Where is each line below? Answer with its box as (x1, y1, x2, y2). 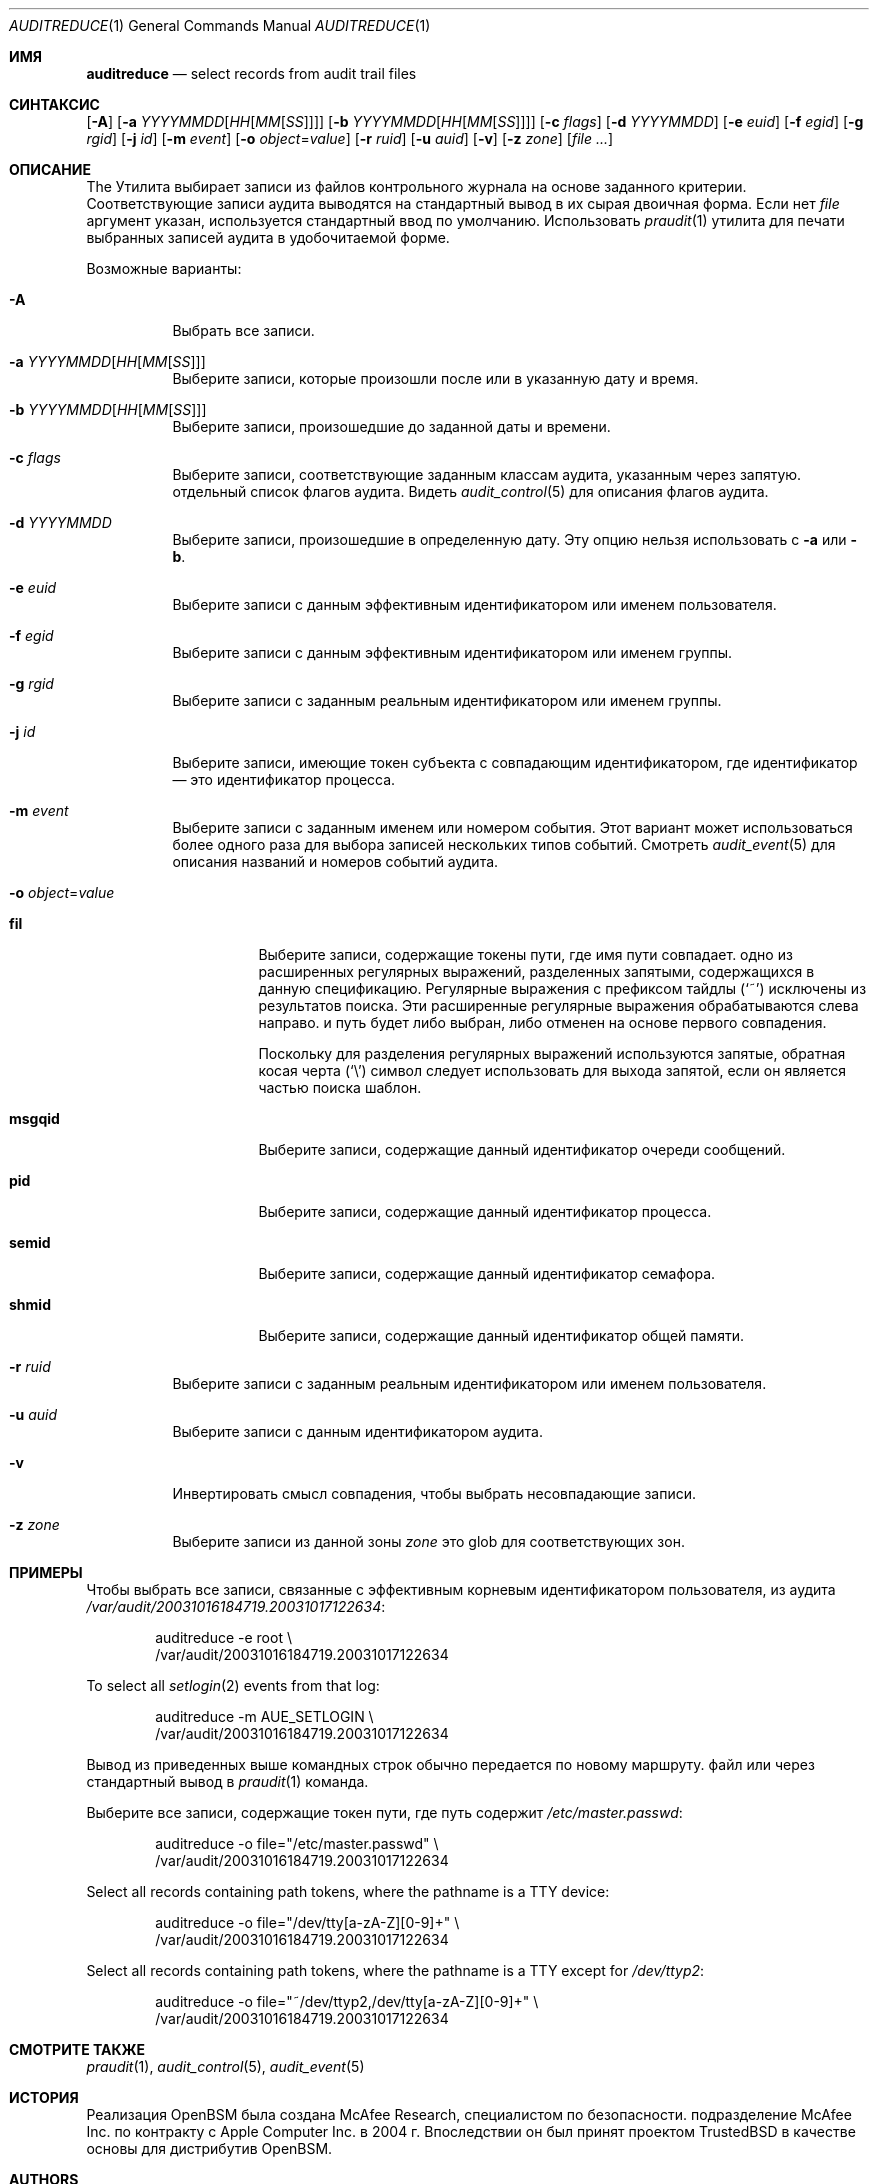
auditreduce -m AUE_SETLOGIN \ (155, 1708, 374, 1725)
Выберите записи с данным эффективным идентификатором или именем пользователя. (172, 596, 777, 613)
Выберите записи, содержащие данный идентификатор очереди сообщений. (258, 1141, 786, 1158)
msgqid (9, 1110, 60, 1127)
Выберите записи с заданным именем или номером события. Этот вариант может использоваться (172, 819, 853, 836)
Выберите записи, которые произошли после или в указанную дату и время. (172, 370, 699, 387)
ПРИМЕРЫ (9, 1564, 83, 1581)
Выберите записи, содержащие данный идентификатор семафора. (258, 1265, 716, 1282)
